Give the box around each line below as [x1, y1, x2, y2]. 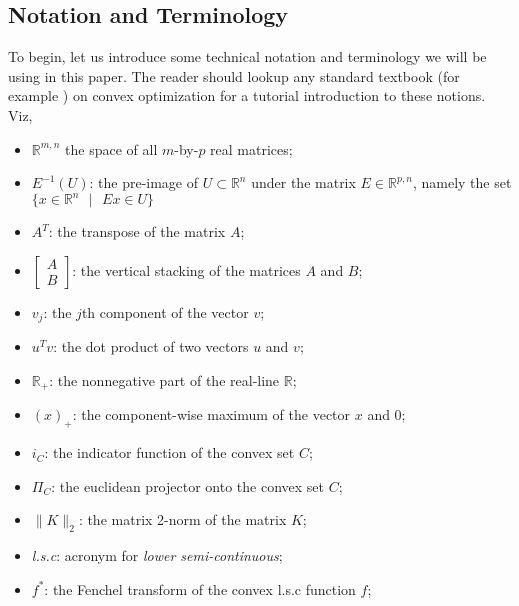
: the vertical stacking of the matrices [72, 259, 301, 280]
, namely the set [412, 172, 512, 193]
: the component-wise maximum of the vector [72, 404, 351, 425]
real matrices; [210, 138, 293, 159]
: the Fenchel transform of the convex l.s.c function [44, 578, 356, 599]
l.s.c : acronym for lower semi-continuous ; [31, 545, 283, 566]
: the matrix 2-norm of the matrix [78, 509, 287, 530]
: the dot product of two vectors [53, 336, 249, 357]
